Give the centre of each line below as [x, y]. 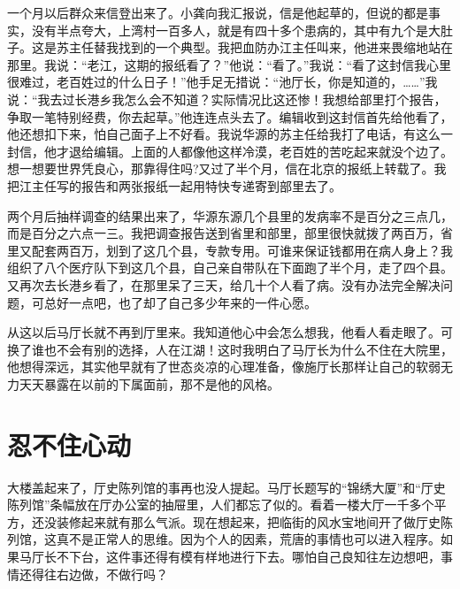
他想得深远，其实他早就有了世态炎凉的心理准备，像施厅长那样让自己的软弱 [224, 367]
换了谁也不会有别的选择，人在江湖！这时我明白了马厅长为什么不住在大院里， [230, 349]
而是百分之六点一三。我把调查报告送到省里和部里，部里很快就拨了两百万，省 [230, 233]
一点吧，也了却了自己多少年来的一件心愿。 [192, 302]
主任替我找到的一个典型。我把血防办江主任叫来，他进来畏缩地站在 [261, 47]
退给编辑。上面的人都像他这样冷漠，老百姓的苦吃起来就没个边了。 [261, 151]
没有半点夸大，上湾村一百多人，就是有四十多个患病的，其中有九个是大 [236, 30]
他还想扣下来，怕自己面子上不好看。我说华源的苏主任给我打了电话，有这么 [224, 134]
